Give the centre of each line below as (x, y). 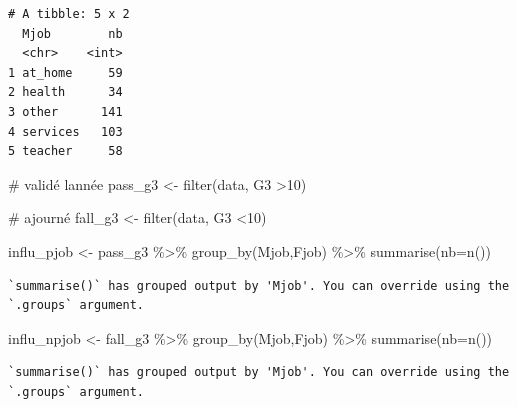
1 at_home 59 (65, 72)
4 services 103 (65, 131)
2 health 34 (65, 92)
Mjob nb (72, 33)
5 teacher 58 (65, 151)
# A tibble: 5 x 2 (69, 14)
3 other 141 (65, 111)
